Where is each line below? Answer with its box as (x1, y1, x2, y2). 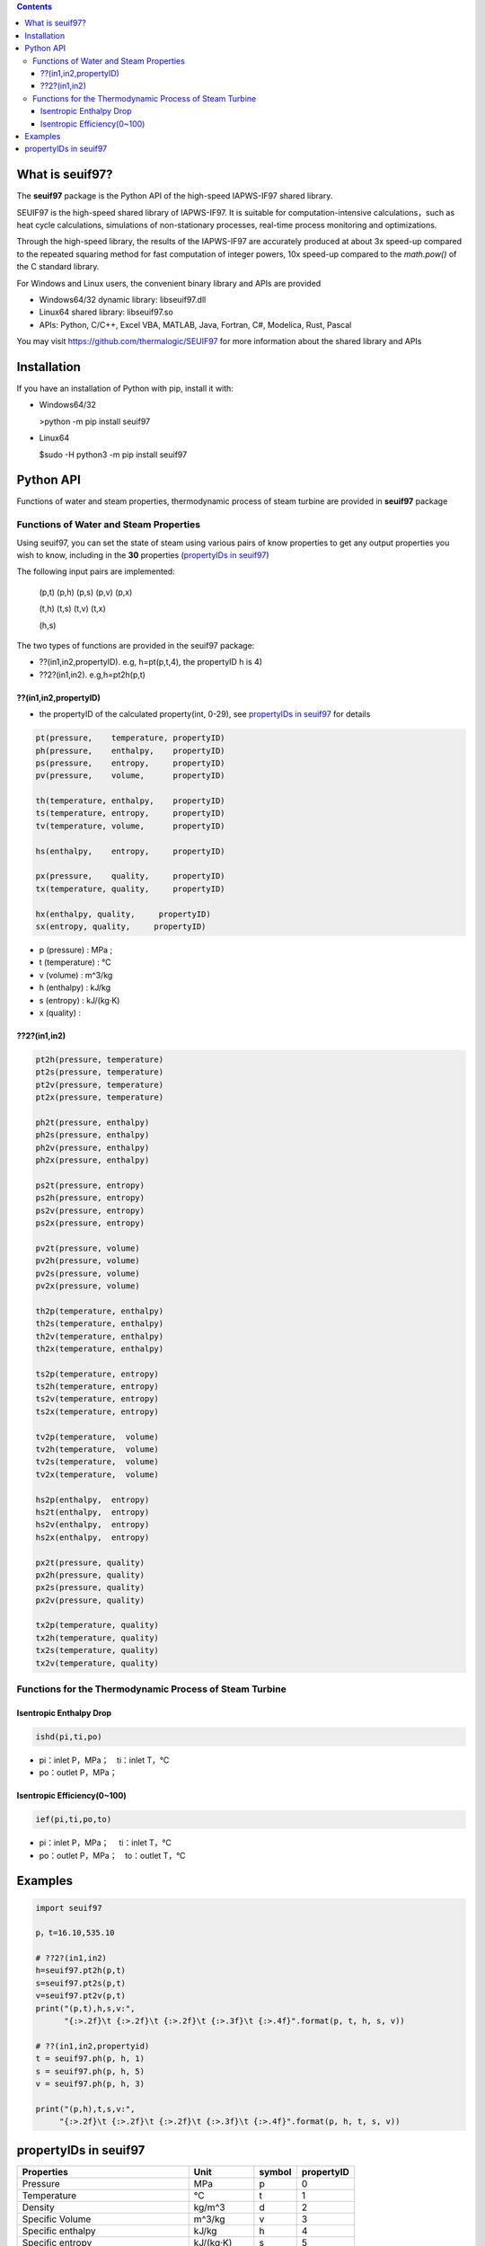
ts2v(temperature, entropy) (35, 1393, 159, 1404)
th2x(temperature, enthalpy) (35, 1343, 164, 1354)
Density (22, 2201, 55, 2214)
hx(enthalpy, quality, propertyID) (35, 908, 211, 919)
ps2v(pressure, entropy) (35, 1205, 145, 1216)
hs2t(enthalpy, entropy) (35, 1507, 150, 1517)
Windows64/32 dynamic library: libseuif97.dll (39, 294, 207, 305)
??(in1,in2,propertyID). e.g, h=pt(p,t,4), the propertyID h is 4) (39, 657, 263, 668)
